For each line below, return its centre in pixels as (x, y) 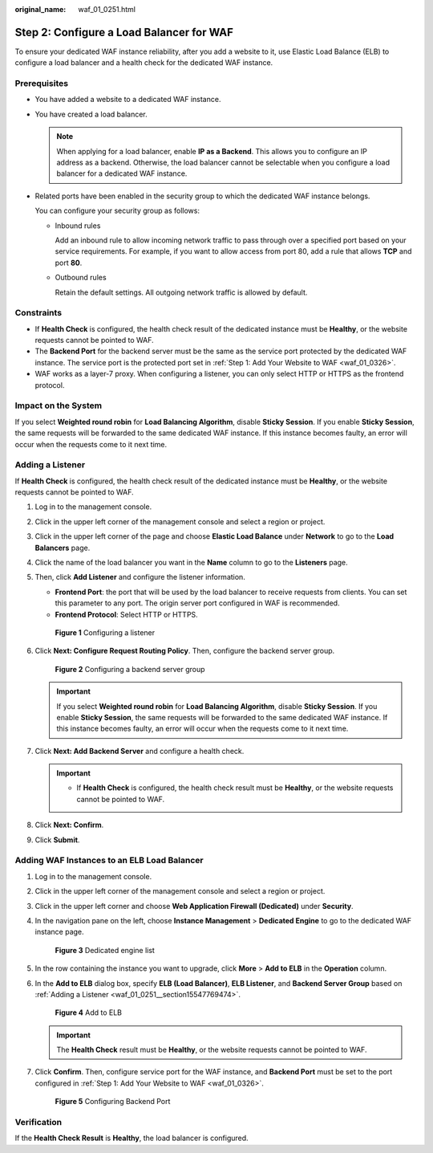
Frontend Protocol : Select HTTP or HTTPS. (126, 614)
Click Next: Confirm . (69, 825)
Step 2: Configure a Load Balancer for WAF (124, 32)
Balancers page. (63, 548)
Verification (38, 1122)
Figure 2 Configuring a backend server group (130, 669)
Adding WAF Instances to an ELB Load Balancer (109, 861)
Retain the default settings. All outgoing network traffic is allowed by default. (181, 292)
